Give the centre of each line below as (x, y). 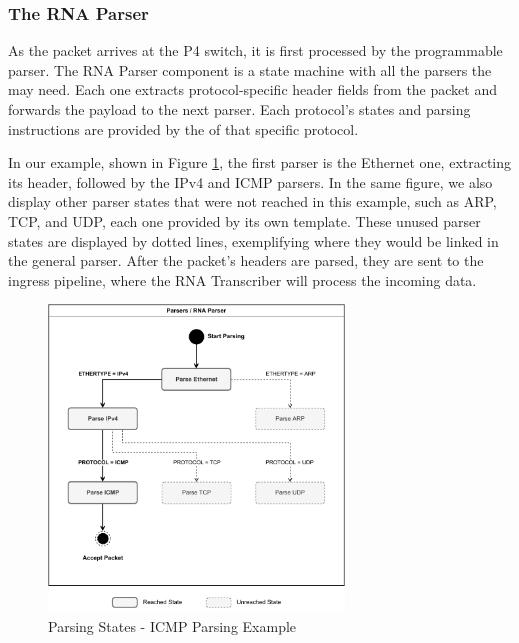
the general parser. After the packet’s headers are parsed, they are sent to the (246, 260)
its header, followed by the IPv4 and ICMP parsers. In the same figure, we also (250, 181)
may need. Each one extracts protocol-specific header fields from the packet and (252, 89)
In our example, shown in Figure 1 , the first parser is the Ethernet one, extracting (260, 162)
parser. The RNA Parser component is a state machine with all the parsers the (250, 69)
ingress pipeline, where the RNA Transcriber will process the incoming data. (242, 279)
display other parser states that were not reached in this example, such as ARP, (252, 201)
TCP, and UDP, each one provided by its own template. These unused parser (244, 220)
